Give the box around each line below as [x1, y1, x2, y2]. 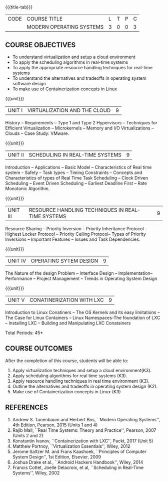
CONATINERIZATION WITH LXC [29, 296, 104, 303]
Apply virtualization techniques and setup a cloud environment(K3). [12, 367, 151, 373]
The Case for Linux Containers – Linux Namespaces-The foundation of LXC [5, 315, 160, 320]
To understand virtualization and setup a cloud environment [12, 54, 136, 60]
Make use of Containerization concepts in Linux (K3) [12, 388, 121, 395]
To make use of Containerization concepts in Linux [12, 86, 117, 92]
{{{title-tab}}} [5, 4, 33, 10]
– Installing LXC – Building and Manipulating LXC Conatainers [5, 320, 131, 326]
